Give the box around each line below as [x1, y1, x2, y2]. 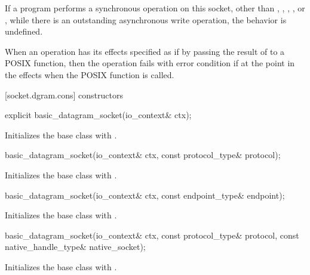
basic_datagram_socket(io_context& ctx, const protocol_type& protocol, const [5, 228, 299, 241]
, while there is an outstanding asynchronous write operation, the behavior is [5, 13, 287, 26]
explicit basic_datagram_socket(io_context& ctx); [5, 109, 192, 121]
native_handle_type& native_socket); [5, 240, 146, 253]
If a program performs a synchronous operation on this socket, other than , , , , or [5, 2, 305, 14]
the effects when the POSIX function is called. [5, 68, 174, 81]
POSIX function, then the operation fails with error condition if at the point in [5, 57, 295, 69]
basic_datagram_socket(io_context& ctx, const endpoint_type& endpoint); [5, 189, 285, 201]
